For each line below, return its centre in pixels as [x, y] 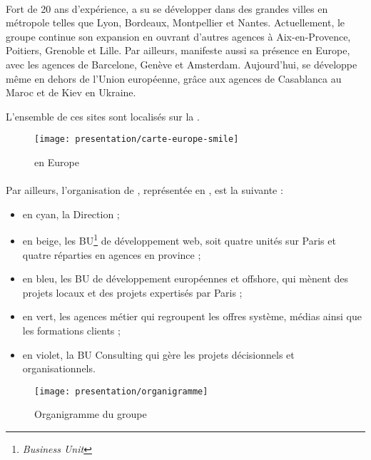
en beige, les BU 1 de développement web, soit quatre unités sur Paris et [179, 240]
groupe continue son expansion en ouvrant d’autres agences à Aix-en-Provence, [178, 36]
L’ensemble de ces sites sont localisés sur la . [103, 116]
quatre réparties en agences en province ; [112, 254]
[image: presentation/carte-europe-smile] [137, 139]
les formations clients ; [71, 330]
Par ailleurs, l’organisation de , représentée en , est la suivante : [144, 190]
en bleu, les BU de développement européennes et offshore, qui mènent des [185, 278]
